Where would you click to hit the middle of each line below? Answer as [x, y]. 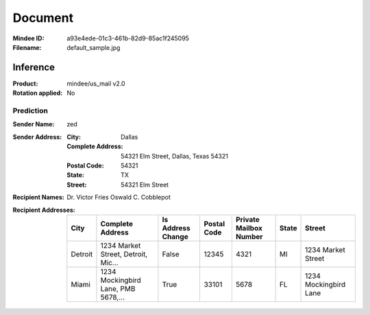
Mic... [110, 262]
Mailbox [249, 228]
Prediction [30, 111]
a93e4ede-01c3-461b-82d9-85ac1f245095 [128, 38]
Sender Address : [37, 137]
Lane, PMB [118, 288]
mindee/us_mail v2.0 [96, 83]
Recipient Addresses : [44, 210]
